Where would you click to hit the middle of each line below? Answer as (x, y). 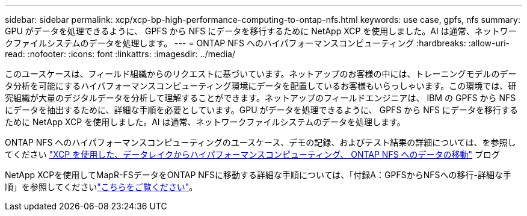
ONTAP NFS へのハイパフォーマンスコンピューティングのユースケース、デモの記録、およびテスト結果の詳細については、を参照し (260, 142)
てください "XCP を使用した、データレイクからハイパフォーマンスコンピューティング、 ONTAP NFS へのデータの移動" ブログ (253, 154)
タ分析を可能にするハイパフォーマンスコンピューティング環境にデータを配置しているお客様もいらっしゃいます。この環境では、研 (261, 86)
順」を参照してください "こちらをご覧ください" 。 (101, 187)
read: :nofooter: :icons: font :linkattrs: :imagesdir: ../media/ (120, 54)
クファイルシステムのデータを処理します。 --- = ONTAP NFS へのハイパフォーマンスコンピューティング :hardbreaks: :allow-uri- (257, 43)
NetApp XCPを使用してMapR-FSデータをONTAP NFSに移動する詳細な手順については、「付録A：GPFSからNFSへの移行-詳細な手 (258, 175)
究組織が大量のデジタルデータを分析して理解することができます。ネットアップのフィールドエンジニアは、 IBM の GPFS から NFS (260, 98)
